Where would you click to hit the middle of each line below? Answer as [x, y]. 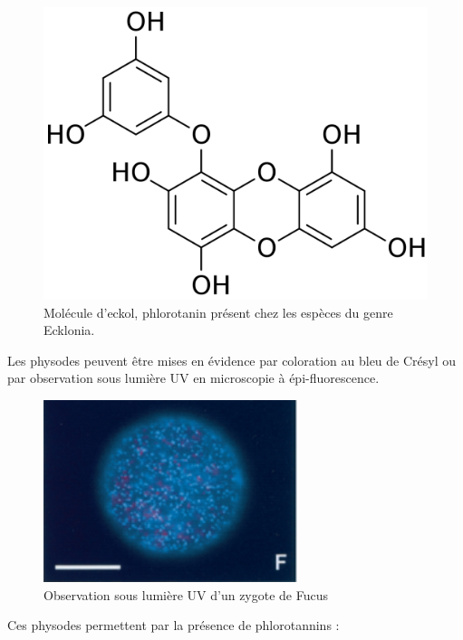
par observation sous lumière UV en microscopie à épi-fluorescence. [193, 378]
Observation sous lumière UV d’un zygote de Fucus [186, 594]
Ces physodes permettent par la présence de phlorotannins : [174, 625]
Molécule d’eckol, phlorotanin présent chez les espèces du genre [218, 312]
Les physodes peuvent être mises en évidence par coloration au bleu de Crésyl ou [232, 360]
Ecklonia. [69, 330]
